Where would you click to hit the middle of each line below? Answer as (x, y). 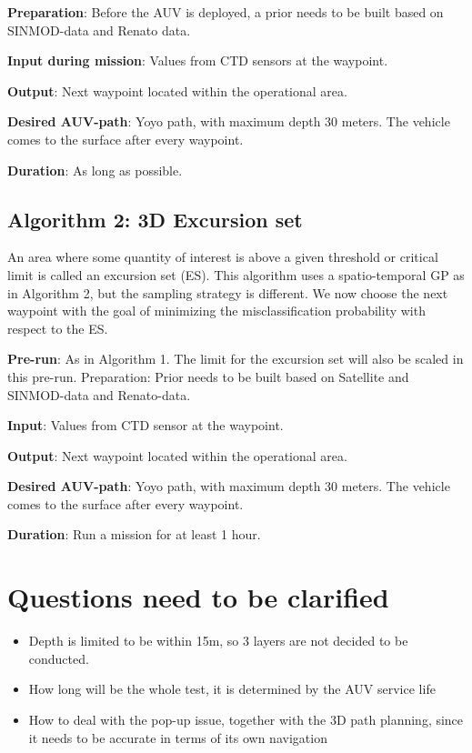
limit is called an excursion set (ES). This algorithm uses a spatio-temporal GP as (236, 274)
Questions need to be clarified (198, 597)
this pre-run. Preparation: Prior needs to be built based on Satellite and (208, 376)
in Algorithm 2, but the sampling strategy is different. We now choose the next (228, 292)
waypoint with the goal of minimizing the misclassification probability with (216, 311)
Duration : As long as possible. (95, 170)
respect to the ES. (58, 328)
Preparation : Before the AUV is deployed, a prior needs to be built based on (226, 12)
